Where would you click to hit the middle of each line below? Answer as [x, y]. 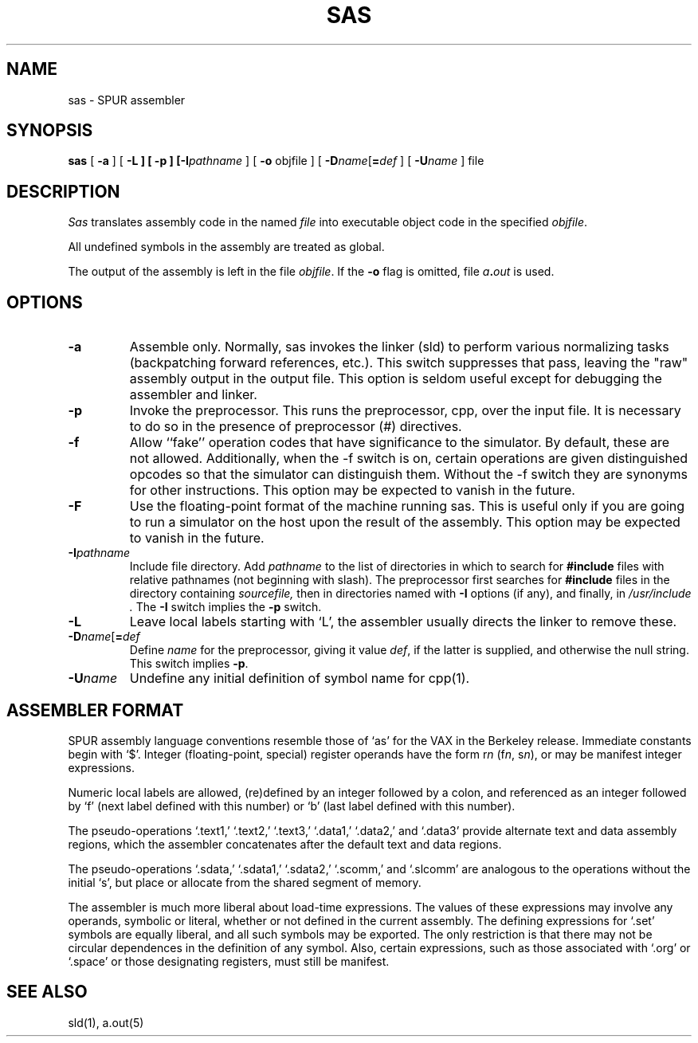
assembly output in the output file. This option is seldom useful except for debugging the [396, 379]
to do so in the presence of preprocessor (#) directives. [296, 427]
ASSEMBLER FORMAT [95, 710]
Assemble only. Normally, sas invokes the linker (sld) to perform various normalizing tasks [399, 347]
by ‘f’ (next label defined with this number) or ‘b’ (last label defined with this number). [292, 806]
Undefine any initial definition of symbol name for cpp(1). [300, 678]
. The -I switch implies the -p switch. [225, 607]
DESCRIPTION [63, 191]
